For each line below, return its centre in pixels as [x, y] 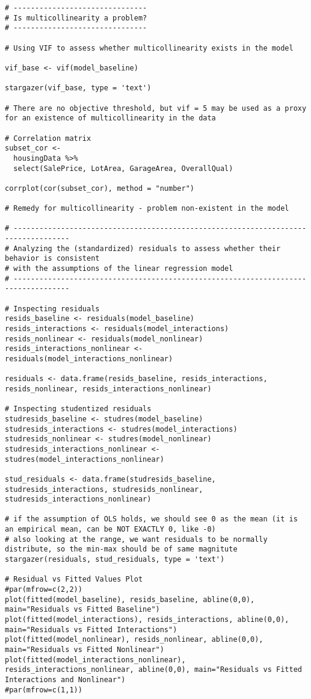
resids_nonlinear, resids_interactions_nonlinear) [108, 389]
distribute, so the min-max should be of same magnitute [121, 549]
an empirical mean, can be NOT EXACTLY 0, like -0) [110, 530]
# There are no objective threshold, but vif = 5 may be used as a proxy [156, 108]
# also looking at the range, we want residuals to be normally [136, 539]
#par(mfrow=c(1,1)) [44, 690]
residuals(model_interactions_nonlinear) [89, 359]
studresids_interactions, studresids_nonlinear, [104, 489]
